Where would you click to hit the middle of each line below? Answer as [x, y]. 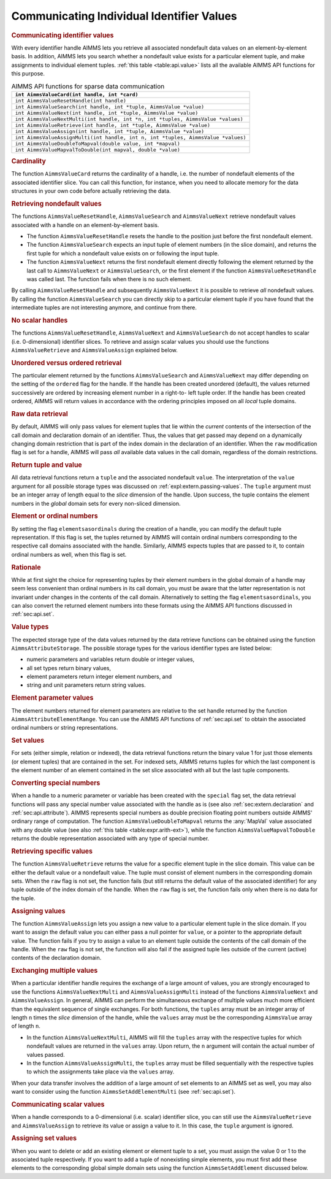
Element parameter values [52, 698]
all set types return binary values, [69, 668]
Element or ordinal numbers [55, 516]
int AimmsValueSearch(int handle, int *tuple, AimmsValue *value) [110, 106]
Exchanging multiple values [55, 971]
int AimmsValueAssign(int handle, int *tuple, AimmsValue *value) [110, 131]
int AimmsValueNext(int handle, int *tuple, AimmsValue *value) [107, 113]
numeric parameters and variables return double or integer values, [111, 659]
